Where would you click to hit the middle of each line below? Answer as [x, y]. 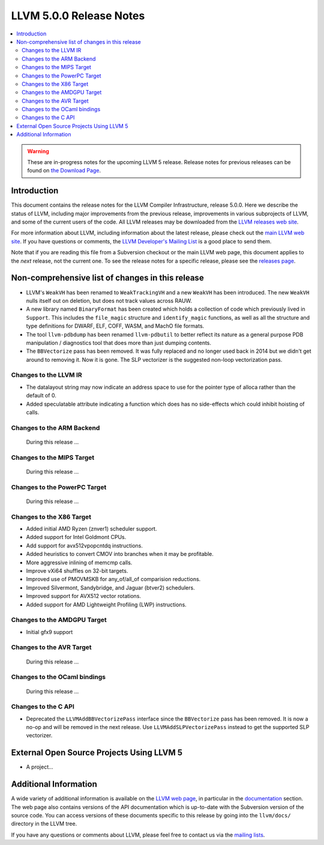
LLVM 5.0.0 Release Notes [78, 16]
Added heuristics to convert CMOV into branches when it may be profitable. [120, 554]
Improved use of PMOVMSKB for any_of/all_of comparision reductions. [113, 579]
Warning [38, 151]
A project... [40, 767]
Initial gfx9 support [49, 632]
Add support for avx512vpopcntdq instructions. [85, 545]
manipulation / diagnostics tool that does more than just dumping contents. [119, 343]
